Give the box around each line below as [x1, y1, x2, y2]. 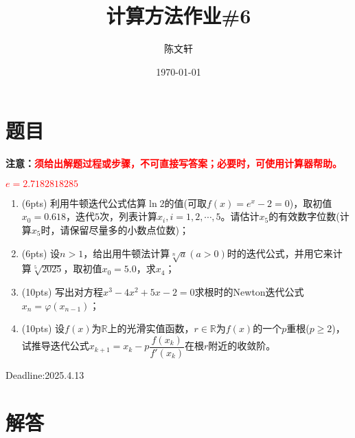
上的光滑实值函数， [107, 321, 194, 336]
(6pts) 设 [21, 245, 60, 260]
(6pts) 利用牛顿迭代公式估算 [21, 195, 147, 210]
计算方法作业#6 [106, 1, 251, 30]
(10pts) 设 [21, 321, 65, 336]
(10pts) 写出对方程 [21, 284, 104, 298]
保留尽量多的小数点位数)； [69, 223, 189, 237]
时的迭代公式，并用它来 [227, 245, 333, 260]
